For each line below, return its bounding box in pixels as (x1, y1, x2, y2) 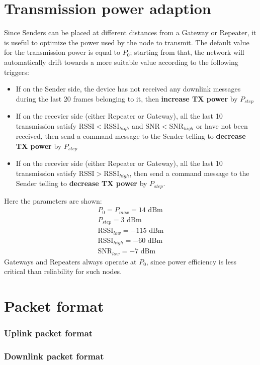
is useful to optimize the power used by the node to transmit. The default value (4, 37, 249, 47)
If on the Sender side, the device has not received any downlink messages (16, 83, 241, 94)
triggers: (4, 66, 29, 77)
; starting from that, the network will (130, 47, 244, 57)
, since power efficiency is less (146, 256, 236, 266)
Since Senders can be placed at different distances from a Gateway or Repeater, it (4, 27, 256, 38)
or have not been (196, 120, 248, 131)
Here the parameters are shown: (4, 195, 102, 206)
